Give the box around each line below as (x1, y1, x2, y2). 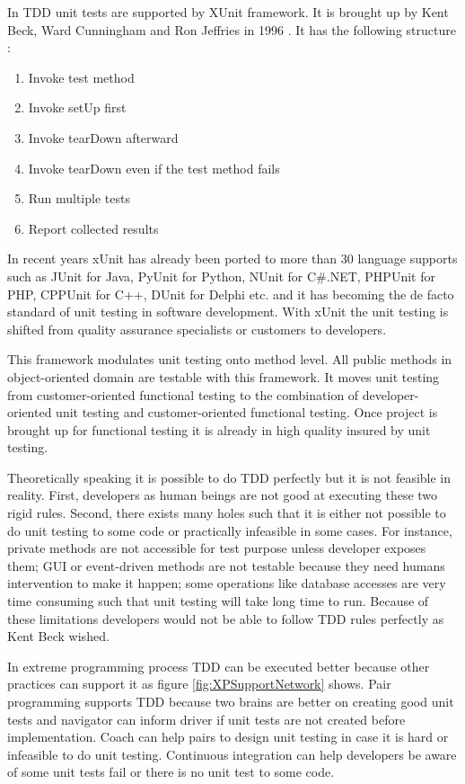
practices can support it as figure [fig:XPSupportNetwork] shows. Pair (7, 674, 391, 693)
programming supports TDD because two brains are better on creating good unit (7, 692, 454, 710)
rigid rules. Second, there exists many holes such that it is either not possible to (7, 503, 446, 522)
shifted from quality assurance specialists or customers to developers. (7, 319, 387, 338)
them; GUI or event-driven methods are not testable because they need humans (7, 556, 445, 575)
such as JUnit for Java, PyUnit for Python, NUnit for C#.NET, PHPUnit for (7, 266, 435, 285)
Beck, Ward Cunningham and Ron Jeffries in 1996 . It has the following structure (7, 20, 456, 39)
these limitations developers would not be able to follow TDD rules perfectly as (7, 609, 444, 628)
